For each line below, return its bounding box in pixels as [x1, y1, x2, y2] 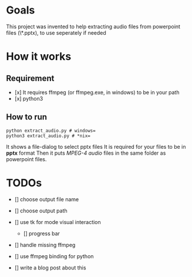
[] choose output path [14, 207, 68, 214]
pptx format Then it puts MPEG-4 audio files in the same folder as [6, 149, 166, 156]
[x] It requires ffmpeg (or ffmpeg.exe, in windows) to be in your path [14, 89, 180, 96]
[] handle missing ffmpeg [14, 241, 76, 248]
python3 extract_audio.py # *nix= [6, 133, 91, 139]
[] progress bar [23, 230, 60, 237]
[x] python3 [14, 95, 43, 102]
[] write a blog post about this [14, 264, 86, 271]
